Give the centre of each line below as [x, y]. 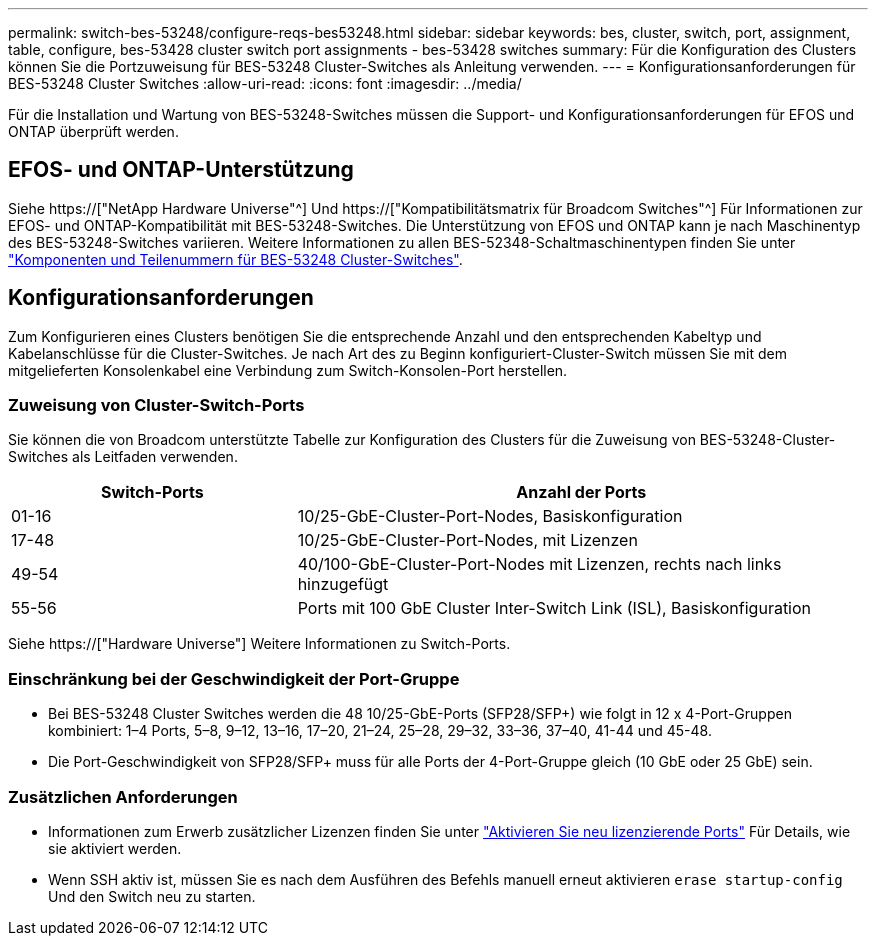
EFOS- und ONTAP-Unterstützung [181, 170]
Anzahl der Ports [581, 492]
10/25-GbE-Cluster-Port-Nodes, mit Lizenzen [467, 540]
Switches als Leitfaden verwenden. [123, 457]
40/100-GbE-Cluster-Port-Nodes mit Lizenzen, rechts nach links [539, 564]
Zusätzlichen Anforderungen [123, 796]
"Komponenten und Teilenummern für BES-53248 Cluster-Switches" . [235, 259]
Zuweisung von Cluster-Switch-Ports [156, 405]
